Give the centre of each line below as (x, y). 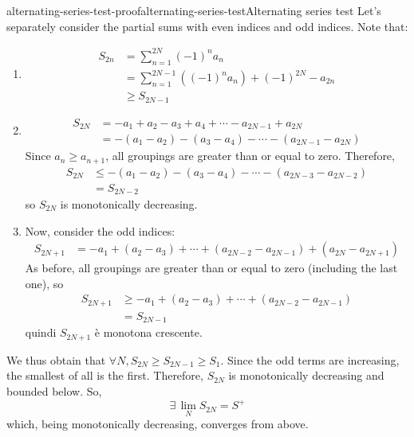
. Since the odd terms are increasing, (310, 359)
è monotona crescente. (148, 332)
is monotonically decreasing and (306, 375)
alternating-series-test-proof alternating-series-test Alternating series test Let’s (194, 10)
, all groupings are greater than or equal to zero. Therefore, (250, 156)
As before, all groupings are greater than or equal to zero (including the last (211, 268)
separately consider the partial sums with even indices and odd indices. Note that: (207, 26)
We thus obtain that (56, 359)
